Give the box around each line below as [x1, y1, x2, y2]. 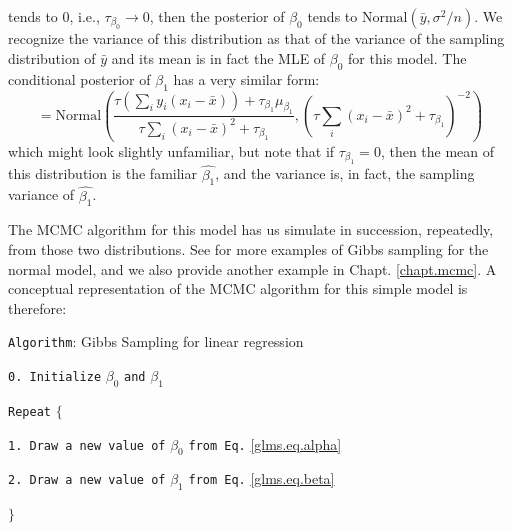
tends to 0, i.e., [8, 6, 100, 26]
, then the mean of [380, 141, 495, 162]
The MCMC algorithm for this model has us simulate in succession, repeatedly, [8, 219, 494, 240]
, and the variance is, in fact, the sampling [215, 163, 475, 184]
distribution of [8, 48, 96, 68]
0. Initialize [8, 370, 102, 385]
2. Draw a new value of [8, 473, 166, 488]
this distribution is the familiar [8, 163, 197, 184]
